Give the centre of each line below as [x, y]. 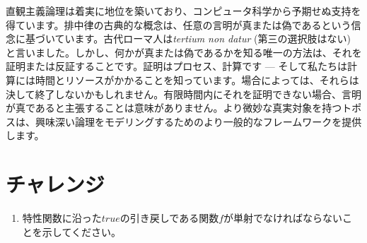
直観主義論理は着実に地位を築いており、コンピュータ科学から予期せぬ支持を [183, 11]
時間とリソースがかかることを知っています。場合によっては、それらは [197, 79]
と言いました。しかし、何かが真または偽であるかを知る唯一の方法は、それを [184, 52]
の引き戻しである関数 [169, 218]
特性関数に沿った [62, 218]
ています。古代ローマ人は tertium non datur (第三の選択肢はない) [203, 38]
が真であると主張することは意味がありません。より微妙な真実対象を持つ [174, 108]
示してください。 [81, 231]
